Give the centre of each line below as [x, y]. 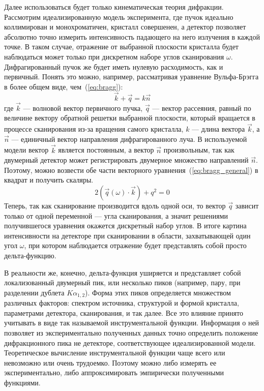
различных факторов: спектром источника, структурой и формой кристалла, [122, 303]
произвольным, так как [199, 150]
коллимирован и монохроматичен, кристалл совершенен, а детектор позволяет [125, 27]
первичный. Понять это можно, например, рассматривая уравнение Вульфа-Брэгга [131, 77]
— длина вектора [218, 129]
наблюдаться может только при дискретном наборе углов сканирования [114, 56]
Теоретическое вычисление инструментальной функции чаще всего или [115, 353]
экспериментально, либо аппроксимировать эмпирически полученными [114, 372]
